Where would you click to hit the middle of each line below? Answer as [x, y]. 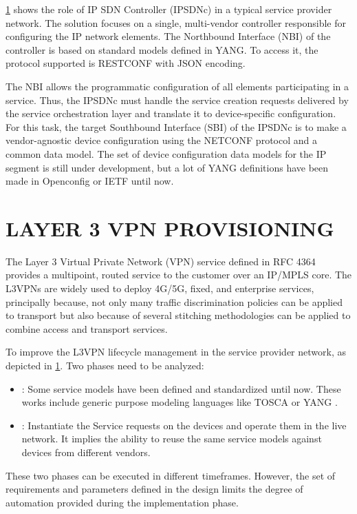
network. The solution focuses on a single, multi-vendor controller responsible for [176, 22]
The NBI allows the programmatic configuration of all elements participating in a [177, 86]
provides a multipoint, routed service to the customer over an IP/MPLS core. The [179, 275]
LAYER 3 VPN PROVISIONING [170, 228]
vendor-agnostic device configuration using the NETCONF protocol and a [161, 140]
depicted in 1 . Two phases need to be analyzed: [105, 365]
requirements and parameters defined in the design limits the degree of [154, 489]
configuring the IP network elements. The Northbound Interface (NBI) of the [168, 36]
